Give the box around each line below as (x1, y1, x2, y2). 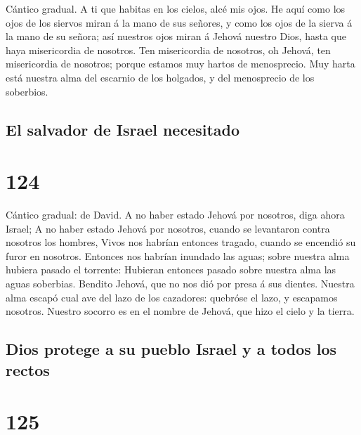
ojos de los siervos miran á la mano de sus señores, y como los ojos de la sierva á (6, 15, 353, 30)
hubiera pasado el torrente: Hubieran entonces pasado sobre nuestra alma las (6, 262, 336, 277)
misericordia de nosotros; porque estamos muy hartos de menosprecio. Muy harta (6, 56, 355, 71)
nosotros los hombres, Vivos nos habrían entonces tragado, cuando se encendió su (6, 235, 356, 249)
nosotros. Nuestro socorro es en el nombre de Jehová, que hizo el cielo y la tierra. (6, 304, 355, 318)
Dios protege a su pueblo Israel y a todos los (6, 338, 337, 360)
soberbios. (6, 84, 48, 98)
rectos (6, 358, 50, 380)
